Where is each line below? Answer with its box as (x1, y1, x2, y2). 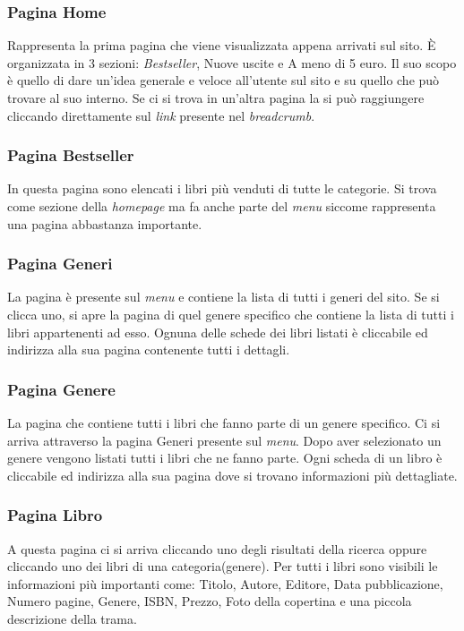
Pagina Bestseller (7, 144, 134, 166)
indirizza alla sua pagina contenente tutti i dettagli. (7, 340, 290, 359)
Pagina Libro (7, 504, 103, 526)
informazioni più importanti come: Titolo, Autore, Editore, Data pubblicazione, (7, 574, 443, 593)
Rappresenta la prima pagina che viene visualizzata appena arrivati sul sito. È (7, 36, 436, 55)
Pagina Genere (7, 378, 116, 400)
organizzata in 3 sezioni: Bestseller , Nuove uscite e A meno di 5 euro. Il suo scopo (7, 53, 457, 72)
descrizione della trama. (7, 609, 137, 627)
